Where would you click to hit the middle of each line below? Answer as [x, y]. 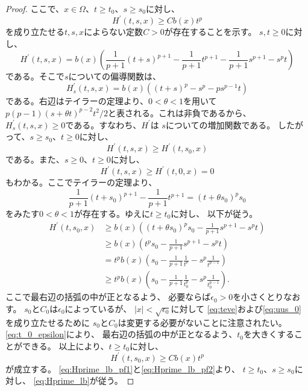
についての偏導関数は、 [115, 76]
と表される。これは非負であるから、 [179, 112]
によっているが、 [98, 308]
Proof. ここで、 [35, 8]
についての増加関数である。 [220, 124]
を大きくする [269, 334]
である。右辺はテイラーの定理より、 [77, 101]
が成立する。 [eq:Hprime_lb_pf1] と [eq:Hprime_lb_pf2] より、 [123, 368]
